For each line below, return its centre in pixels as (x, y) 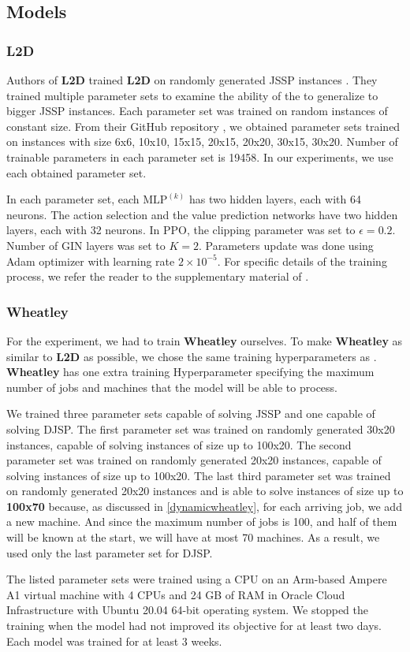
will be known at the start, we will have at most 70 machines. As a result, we (193, 537)
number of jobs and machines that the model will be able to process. (172, 387)
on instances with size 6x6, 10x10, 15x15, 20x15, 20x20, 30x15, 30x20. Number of (202, 142)
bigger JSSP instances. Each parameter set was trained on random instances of (197, 111)
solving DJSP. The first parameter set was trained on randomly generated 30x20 (201, 428)
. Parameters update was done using (286, 245)
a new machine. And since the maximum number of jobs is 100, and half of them (202, 522)
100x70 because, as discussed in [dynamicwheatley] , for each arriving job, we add (204, 506)
